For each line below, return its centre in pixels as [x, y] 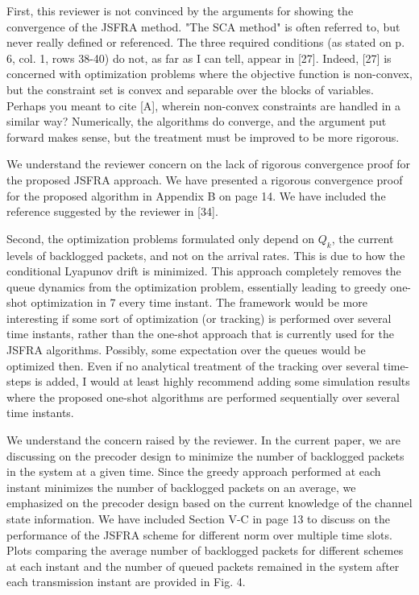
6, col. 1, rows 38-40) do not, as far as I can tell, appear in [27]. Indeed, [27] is [199, 58]
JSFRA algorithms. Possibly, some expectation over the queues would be [186, 350]
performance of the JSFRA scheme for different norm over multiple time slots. [199, 534]
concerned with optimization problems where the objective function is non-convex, [209, 74]
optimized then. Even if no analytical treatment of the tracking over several [193, 365]
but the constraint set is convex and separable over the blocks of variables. [190, 89]
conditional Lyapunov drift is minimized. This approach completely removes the [204, 271]
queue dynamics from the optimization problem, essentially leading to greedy [197, 286]
